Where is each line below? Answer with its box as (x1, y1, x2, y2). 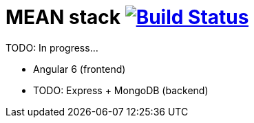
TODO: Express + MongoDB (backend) (33, 84, 209, 96)
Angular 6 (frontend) (33, 63, 126, 75)
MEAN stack (6, 5, 121, 29)
